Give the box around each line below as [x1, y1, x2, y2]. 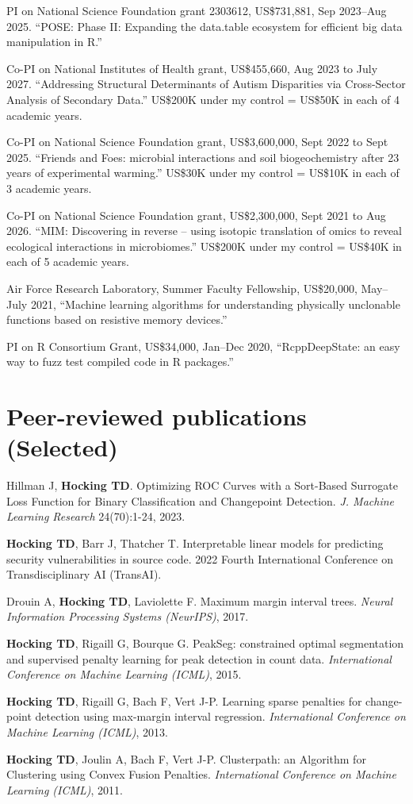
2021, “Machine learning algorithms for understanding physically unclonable [30, 295, 400, 312]
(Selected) [6, 431, 118, 464]
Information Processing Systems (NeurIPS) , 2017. [6, 608, 249, 625]
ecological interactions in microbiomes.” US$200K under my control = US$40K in [6, 237, 402, 254]
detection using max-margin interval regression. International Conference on [35, 708, 406, 725]
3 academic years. [6, 179, 92, 196]
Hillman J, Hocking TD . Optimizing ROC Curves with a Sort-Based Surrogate [6, 477, 398, 494]
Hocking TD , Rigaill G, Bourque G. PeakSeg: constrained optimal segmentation [6, 634, 404, 651]
